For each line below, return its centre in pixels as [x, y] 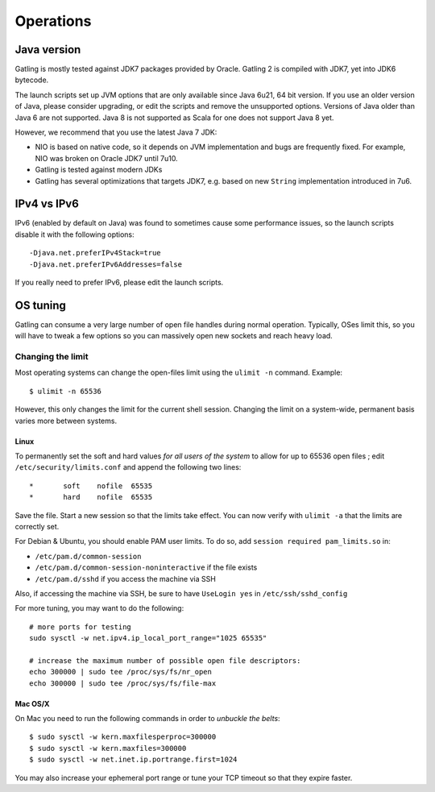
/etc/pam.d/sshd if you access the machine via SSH [126, 578]
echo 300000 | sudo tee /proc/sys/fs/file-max [123, 683]
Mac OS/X [32, 703]
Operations [53, 21]
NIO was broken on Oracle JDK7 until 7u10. [106, 158]
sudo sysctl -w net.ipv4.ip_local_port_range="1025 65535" [148, 638]
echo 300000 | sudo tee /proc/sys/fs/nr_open [121, 672]
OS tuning [40, 305]
